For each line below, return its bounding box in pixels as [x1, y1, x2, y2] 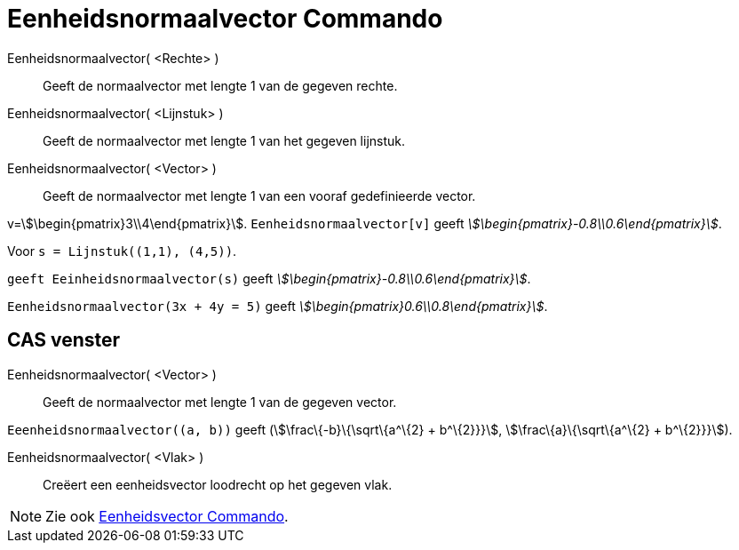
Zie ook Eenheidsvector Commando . [45, 506, 289, 525]
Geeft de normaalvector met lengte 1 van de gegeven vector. [43, 394, 397, 410]
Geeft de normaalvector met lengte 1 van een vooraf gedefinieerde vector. [43, 187, 476, 203]
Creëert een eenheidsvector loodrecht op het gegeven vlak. [43, 476, 393, 492]
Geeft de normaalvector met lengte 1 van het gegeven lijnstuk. [43, 132, 406, 148]
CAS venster [7, 329, 121, 352]
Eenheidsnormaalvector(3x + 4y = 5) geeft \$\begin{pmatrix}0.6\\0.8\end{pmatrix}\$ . [7, 298, 548, 314]
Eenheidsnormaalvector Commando [7, 4, 443, 34]
